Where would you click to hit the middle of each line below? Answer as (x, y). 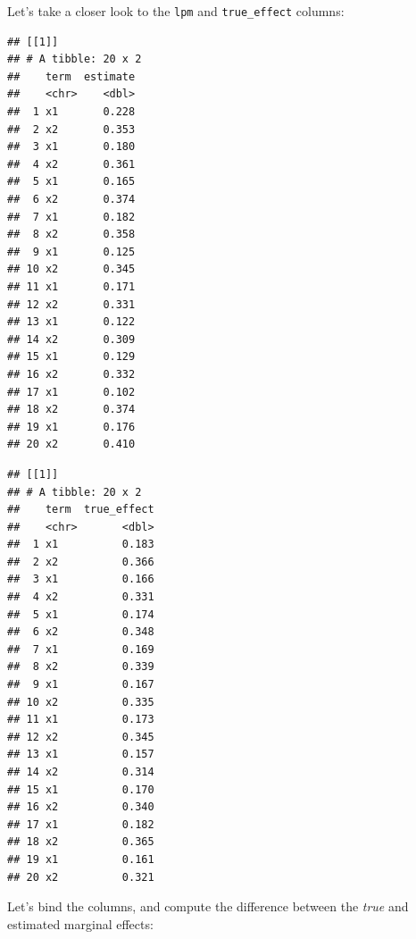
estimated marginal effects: (80, 923)
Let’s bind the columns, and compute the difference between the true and (208, 906)
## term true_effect (81, 510)
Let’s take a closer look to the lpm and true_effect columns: (176, 11)
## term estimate (71, 76)
